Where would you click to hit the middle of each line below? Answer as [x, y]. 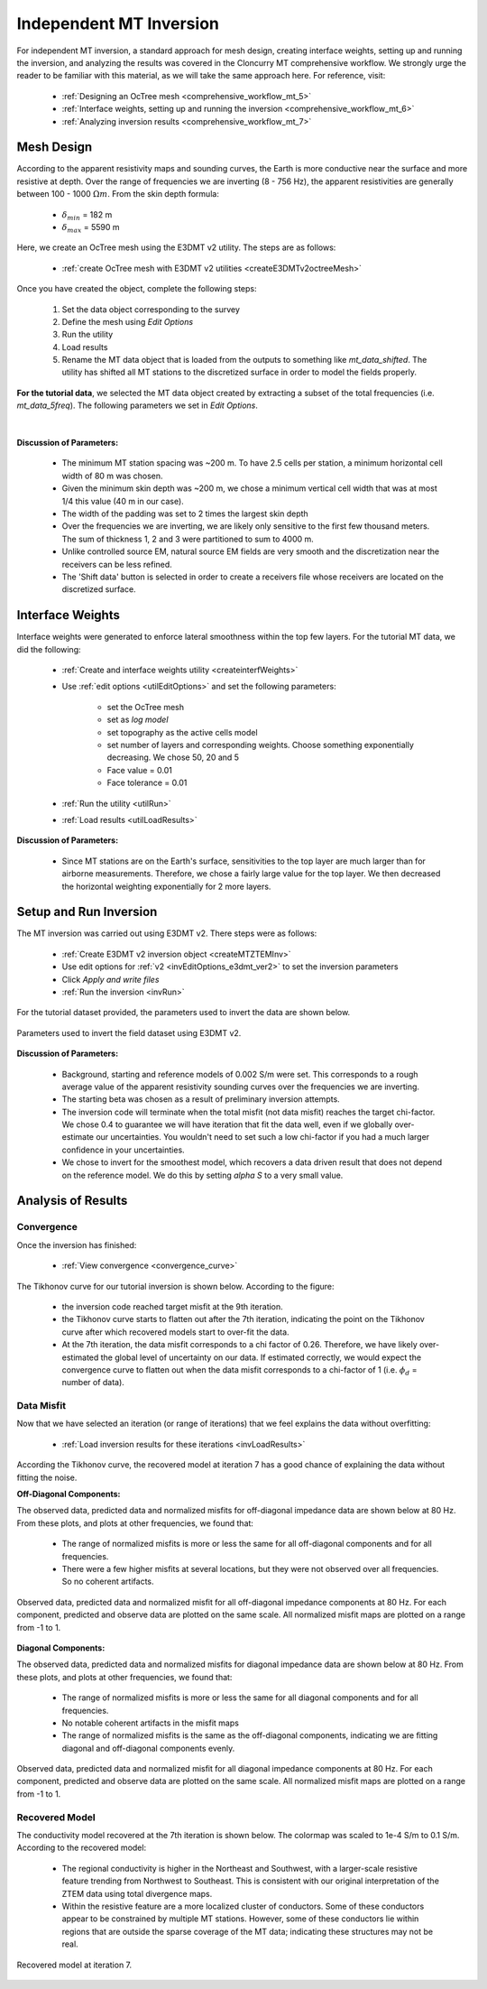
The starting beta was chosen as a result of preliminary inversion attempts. [201, 1099]
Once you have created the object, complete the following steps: [137, 289]
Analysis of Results [72, 1201]
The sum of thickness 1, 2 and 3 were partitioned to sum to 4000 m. [188, 539]
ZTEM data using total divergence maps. [137, 1893]
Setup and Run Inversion [87, 912]
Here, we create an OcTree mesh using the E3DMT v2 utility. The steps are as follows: [176, 247]
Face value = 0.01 [140, 770]
